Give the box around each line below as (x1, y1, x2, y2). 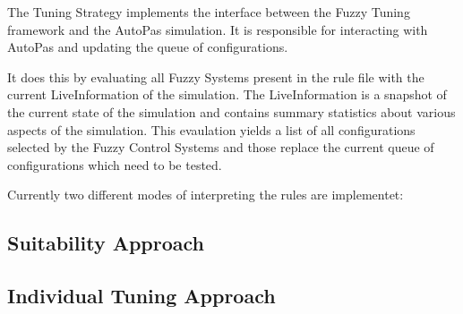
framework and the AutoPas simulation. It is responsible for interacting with (7, 20, 428, 38)
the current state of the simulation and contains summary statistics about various (7, 102, 456, 121)
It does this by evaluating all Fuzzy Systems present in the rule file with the (7, 67, 424, 86)
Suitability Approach (7, 229, 205, 257)
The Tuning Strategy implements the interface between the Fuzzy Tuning (7, 3, 410, 21)
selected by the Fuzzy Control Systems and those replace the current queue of (7, 138, 434, 157)
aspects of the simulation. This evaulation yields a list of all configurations (7, 120, 416, 139)
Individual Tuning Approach (7, 282, 276, 310)
